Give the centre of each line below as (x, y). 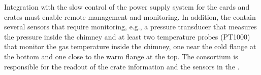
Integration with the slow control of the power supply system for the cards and (127, 7)
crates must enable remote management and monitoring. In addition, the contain (130, 16)
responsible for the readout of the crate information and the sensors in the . (122, 66)
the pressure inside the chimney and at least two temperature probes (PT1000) (127, 36)
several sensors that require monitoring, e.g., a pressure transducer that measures (130, 27)
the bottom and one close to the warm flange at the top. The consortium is (121, 56)
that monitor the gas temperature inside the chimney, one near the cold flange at (130, 46)
